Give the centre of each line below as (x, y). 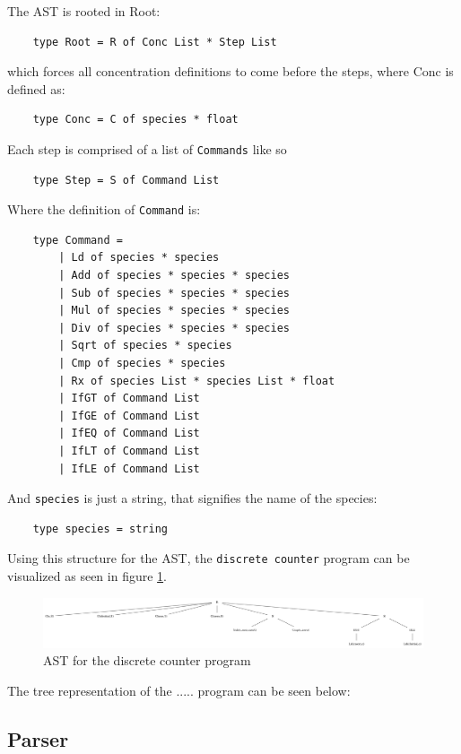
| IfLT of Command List (129, 451)
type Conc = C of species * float (135, 120)
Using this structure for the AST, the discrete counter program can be (209, 558)
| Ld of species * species (139, 258)
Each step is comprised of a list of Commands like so (147, 148)
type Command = (78, 240)
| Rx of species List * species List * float (197, 381)
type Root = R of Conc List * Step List (155, 42)
